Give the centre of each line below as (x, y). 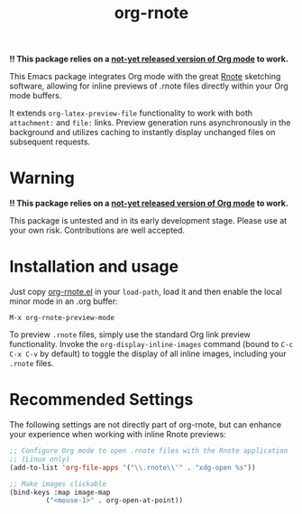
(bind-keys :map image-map (60, 492)
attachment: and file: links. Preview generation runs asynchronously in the (150, 123)
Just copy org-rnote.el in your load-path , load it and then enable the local (146, 292)
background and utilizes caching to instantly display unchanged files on (142, 133)
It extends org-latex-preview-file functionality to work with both (131, 113)
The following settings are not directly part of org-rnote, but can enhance (146, 425)
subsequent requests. (50, 142)
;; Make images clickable (58, 484)
